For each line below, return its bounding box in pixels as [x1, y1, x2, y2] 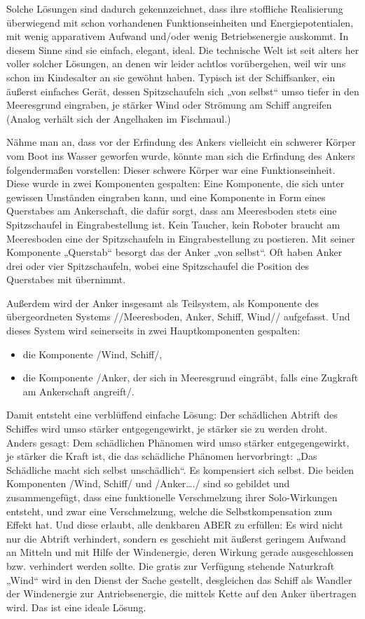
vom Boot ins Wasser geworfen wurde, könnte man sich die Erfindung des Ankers [6, 148, 355, 163]
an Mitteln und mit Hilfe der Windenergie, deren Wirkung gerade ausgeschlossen [6, 545, 354, 559]
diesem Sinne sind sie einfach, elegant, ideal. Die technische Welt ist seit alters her [6, 42, 359, 57]
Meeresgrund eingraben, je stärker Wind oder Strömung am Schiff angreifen [6, 97, 332, 112]
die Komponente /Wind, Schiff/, [22, 346, 163, 361]
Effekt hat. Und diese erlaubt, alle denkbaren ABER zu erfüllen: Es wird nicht [6, 517, 343, 532]
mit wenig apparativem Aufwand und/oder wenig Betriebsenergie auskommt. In [6, 29, 349, 43]
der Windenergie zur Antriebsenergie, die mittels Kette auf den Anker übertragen [6, 586, 357, 601]
